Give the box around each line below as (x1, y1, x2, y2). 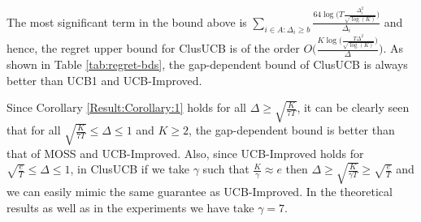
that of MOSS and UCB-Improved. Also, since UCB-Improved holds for (7, 144, 364, 161)
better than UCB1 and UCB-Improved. (7, 71, 202, 88)
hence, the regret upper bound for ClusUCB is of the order (7, 40, 300, 57)
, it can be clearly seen (297, 99, 410, 116)
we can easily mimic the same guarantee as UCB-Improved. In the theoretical (7, 183, 393, 200)
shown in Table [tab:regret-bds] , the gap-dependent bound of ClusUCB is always (7, 55, 408, 72)
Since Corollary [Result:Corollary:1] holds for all (7, 99, 247, 116)
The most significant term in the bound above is (7, 13, 247, 30)
